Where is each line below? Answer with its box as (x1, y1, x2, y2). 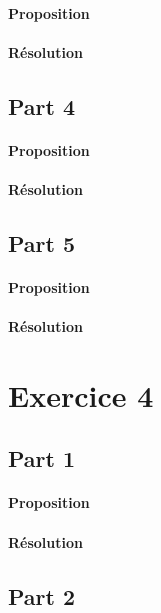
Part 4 (8, 90, 76, 121)
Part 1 (8, 443, 76, 474)
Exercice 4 (8, 374, 154, 415)
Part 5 (8, 227, 76, 258)
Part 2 (8, 580, 76, 611)
